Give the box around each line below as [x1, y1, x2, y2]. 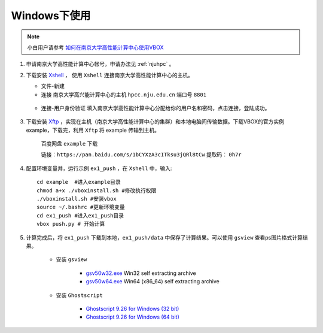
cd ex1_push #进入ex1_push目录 [36, 212, 124, 219]
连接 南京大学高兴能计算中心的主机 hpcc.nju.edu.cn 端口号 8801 [41, 90, 206, 98]
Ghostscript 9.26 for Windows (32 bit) [86, 305, 179, 312]
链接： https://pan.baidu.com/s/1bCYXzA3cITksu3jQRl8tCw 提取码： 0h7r [41, 151, 242, 158]
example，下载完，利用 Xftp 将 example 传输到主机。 [26, 126, 160, 134]
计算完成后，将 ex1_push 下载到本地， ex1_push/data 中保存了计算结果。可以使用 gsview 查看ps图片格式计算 [26, 234, 303, 241]
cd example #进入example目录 [36, 178, 121, 186]
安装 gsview [56, 256, 87, 263]
